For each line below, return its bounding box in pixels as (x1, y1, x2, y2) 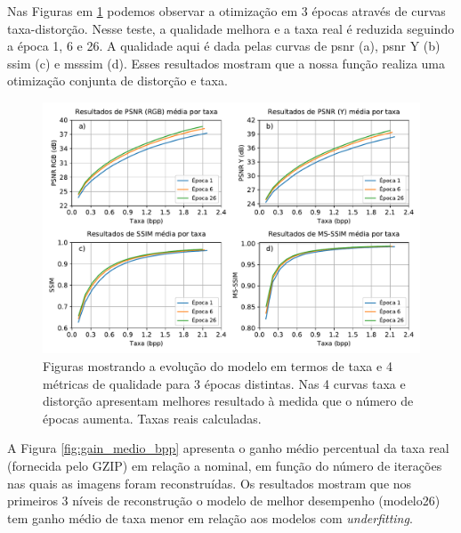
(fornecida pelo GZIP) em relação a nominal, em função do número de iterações (7, 456, 442, 474)
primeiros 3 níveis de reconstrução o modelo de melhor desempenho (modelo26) (7, 491, 441, 510)
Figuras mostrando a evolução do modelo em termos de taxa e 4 (43, 356, 392, 375)
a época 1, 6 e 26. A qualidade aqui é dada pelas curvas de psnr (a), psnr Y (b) (7, 36, 441, 55)
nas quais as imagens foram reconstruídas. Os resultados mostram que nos (7, 473, 412, 492)
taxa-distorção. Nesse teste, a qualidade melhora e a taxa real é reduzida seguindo (7, 19, 455, 37)
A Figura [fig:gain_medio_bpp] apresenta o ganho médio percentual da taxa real (7, 439, 449, 457)
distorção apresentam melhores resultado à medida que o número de (43, 392, 414, 410)
